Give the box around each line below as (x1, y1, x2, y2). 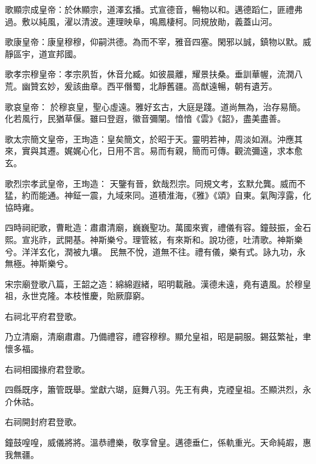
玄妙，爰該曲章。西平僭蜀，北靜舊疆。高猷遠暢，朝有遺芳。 (38, 79, 277, 92)
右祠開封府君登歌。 (5, 415, 81, 428)
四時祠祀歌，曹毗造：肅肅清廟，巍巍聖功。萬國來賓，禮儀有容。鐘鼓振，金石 (5, 221, 311, 234)
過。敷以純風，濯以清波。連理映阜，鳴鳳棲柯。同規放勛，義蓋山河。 (5, 15, 277, 27)
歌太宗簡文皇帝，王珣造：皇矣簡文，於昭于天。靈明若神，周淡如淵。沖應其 (5, 132, 303, 145)
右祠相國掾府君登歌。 (5, 362, 90, 375)
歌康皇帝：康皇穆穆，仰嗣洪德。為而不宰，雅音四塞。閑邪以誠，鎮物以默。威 (5, 35, 311, 48)
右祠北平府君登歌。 (5, 309, 81, 322)
